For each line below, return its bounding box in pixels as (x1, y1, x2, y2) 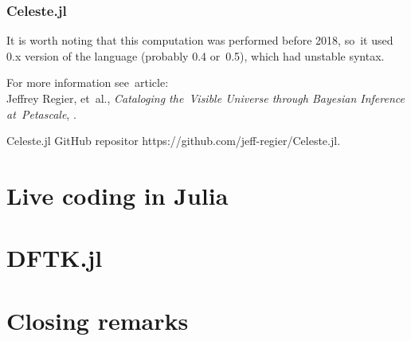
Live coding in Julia (6, 178, 229, 211)
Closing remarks (6, 304, 189, 336)
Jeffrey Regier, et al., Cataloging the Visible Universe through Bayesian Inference (6, 90, 405, 106)
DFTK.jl (6, 241, 103, 274)
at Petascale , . (6, 105, 76, 122)
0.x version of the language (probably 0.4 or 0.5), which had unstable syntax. (6, 47, 385, 64)
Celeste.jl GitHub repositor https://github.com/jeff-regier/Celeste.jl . (6, 132, 341, 149)
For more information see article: (6, 74, 169, 91)
